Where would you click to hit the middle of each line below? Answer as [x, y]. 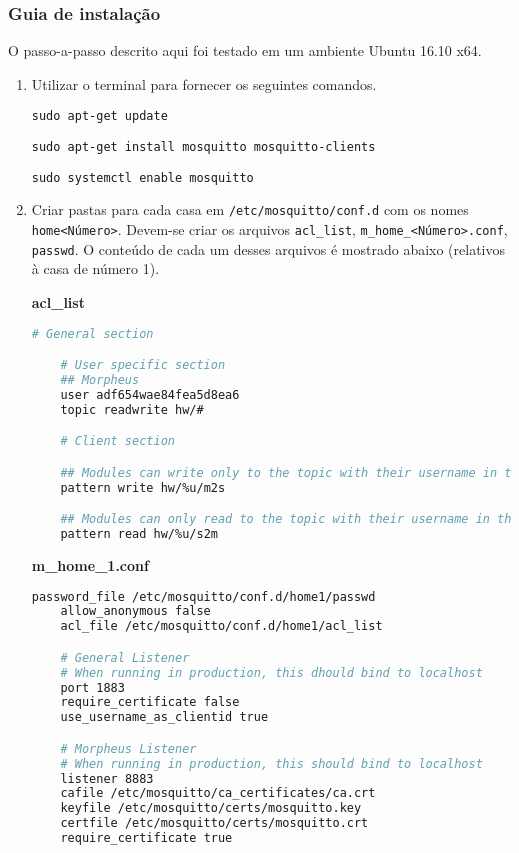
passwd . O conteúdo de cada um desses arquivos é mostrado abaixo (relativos [268, 248]
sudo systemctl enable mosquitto [142, 177]
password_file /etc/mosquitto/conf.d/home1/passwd [203, 596]
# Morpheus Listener [128, 748]
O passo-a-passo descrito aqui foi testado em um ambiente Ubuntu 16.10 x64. [245, 50]
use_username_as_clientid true [164, 717]
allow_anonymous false [135, 611]
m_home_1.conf [90, 564]
